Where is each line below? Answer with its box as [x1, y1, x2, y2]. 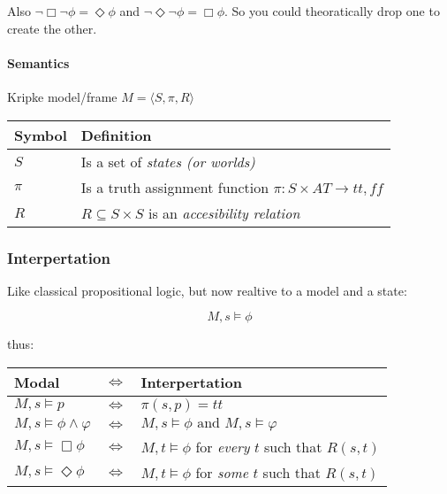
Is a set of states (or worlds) [80, 151, 255, 172]
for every [195, 436, 250, 457]
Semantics [7, 53, 70, 72]
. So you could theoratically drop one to [223, 2, 440, 19]
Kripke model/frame [7, 87, 117, 105]
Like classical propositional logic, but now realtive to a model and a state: [7, 281, 407, 299]
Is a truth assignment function [80, 176, 269, 197]
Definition [80, 124, 152, 145]
